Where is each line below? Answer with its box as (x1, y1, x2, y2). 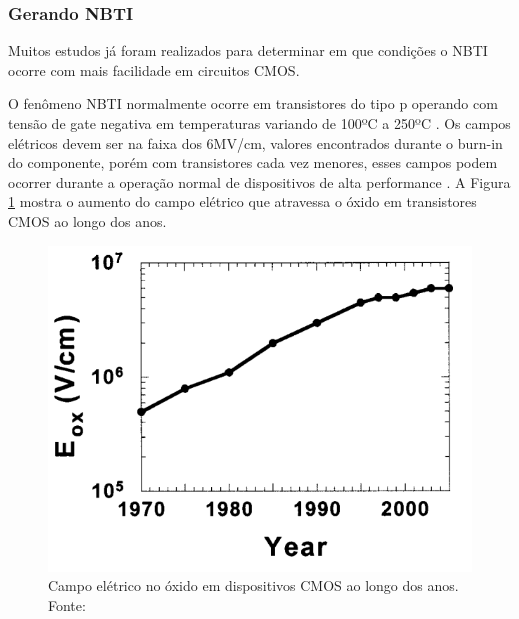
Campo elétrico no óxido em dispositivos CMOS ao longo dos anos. (48, 575, 459, 596)
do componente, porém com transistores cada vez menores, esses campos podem (8, 152, 498, 173)
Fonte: (48, 595, 86, 615)
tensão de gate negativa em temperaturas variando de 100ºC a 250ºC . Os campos (8, 113, 511, 133)
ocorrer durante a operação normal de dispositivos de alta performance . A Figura (8, 171, 511, 192)
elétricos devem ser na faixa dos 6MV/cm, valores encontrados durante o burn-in (8, 132, 503, 153)
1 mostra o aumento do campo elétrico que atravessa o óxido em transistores (8, 191, 477, 212)
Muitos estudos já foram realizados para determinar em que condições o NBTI (8, 40, 488, 61)
